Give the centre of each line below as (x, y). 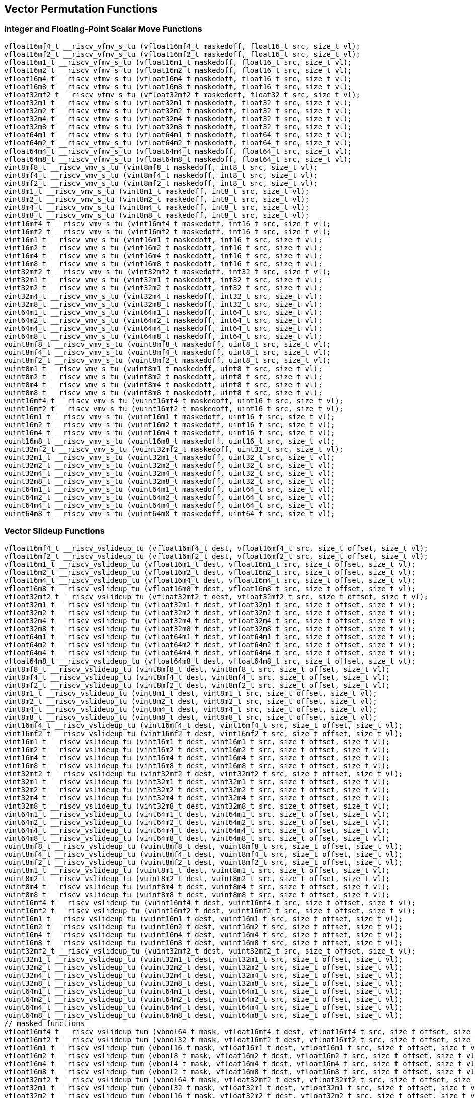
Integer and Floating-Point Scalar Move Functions (103, 29)
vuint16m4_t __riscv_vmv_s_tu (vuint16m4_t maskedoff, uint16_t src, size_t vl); (170, 433)
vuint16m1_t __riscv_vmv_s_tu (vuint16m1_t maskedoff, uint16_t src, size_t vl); (170, 417)
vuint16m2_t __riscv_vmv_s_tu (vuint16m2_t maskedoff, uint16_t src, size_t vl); (170, 425)
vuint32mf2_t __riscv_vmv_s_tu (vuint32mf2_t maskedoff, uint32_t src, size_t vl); (174, 449)
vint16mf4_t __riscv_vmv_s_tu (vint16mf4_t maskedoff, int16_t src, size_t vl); (168, 223)
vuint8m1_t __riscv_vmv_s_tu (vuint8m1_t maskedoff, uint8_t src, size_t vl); (163, 368)
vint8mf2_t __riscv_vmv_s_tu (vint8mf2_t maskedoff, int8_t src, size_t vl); (161, 183)
